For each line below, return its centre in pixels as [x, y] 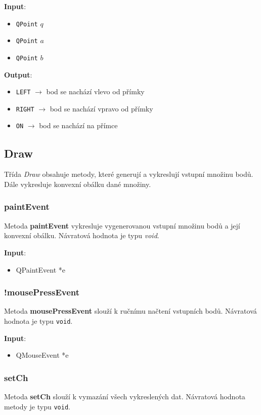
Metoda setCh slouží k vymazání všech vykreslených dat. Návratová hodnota [125, 396]
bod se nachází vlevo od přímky [95, 91]
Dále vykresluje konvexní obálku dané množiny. [78, 184]
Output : [18, 74]
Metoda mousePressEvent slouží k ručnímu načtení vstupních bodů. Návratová [130, 311]
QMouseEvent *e [42, 355]
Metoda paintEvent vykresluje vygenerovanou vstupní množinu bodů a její [122, 225]
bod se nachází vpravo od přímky [101, 108]
